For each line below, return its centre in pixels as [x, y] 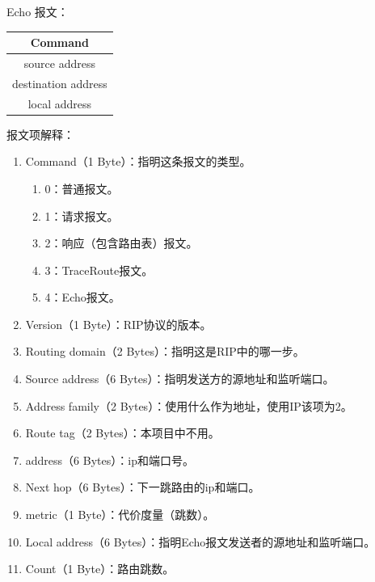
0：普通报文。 [82, 188]
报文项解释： [40, 134]
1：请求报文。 [82, 215]
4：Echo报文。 [82, 297]
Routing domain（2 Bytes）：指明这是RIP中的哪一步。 [165, 351]
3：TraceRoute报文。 [99, 270]
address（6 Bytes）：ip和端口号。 [110, 460]
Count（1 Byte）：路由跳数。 [100, 569]
